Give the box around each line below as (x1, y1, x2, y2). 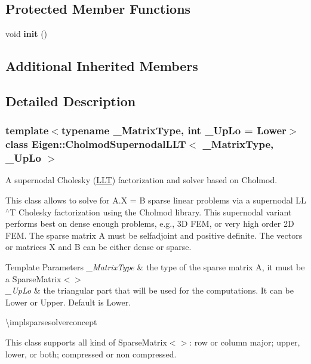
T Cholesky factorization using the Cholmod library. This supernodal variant (10, 205, 292, 218)
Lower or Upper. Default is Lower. (5, 295, 131, 308)
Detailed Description (5, 91, 136, 110)
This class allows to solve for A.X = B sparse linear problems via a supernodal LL (5, 194, 306, 206)
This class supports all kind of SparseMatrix (5, 335, 167, 348)
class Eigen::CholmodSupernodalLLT (5, 137, 186, 152)
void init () (5, 27, 48, 40)
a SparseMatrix (5, 272, 61, 285)
